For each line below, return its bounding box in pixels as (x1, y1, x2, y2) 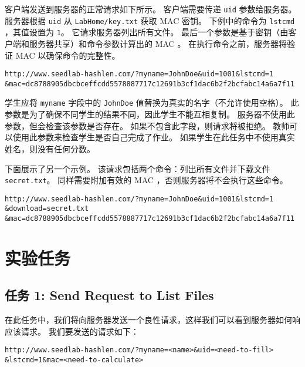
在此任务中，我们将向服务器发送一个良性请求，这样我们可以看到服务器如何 (5, 314, 292, 326)
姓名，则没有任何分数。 (5, 142, 95, 154)
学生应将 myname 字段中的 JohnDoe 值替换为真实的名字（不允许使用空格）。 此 (5, 96, 299, 109)
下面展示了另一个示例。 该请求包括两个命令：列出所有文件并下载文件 (5, 162, 270, 174)
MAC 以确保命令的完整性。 (15, 49, 120, 61)
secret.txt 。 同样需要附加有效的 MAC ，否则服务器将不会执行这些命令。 (5, 174, 288, 186)
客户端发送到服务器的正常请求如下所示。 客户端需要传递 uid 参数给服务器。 (5, 3, 297, 15)
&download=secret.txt (5, 204, 89, 213)
